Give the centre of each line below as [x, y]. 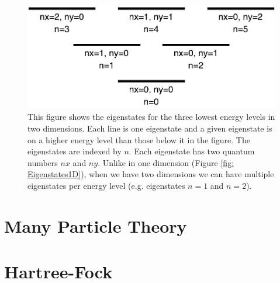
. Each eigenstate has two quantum [192, 151]
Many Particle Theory [96, 225]
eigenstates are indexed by [75, 151]
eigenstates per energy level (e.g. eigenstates [106, 185]
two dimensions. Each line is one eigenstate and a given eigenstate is [150, 128]
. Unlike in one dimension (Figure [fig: [166, 162]
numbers [43, 162]
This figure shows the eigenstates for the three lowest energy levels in [151, 117]
